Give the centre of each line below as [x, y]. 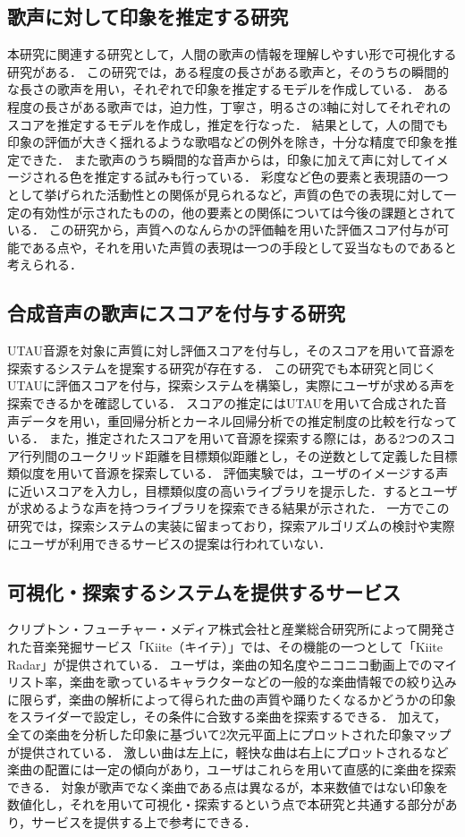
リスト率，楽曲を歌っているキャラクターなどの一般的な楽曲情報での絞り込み [232, 682]
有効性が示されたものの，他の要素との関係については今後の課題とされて [244, 212]
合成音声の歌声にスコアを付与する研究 [176, 313]
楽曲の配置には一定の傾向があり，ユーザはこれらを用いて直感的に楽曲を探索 [232, 769]
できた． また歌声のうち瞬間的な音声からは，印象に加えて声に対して [221, 159]
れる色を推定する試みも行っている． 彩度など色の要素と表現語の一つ [246, 177]
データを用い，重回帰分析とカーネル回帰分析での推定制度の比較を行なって [238, 420]
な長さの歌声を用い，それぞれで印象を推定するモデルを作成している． [214, 89]
